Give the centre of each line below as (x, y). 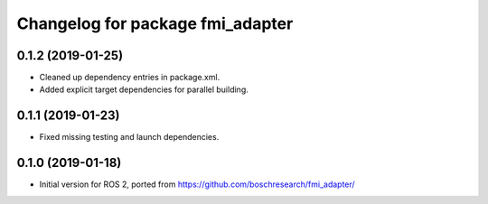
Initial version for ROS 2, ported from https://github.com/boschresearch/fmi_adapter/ (197, 184)
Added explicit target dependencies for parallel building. (144, 89)
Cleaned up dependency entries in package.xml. (130, 78)
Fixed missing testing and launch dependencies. (129, 137)
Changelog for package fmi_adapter (155, 23)
